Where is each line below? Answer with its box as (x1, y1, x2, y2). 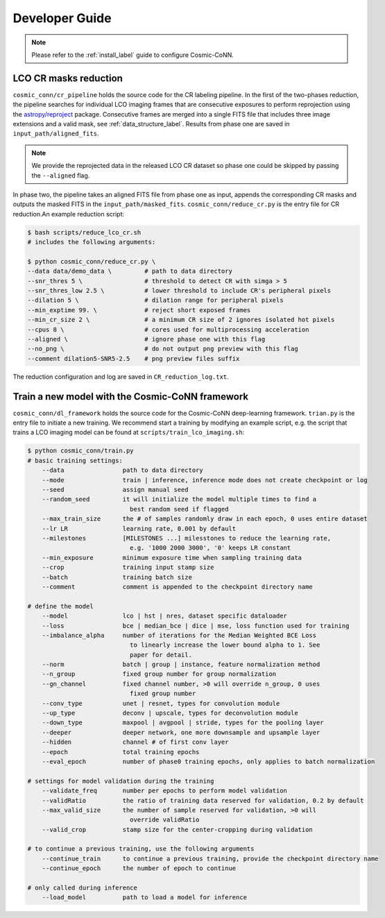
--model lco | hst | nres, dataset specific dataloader (42, 612, 288, 620)
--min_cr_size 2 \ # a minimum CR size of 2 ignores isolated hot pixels (27, 316, 335, 324)
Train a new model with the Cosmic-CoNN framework (12, 391, 249, 402)
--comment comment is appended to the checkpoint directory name (42, 583, 314, 590)
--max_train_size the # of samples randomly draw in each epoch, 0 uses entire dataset (42, 515, 368, 523)
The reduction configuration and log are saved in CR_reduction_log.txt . (12, 372, 229, 381)
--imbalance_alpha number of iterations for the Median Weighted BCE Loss (42, 631, 317, 639)
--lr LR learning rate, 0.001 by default (42, 525, 237, 532)
